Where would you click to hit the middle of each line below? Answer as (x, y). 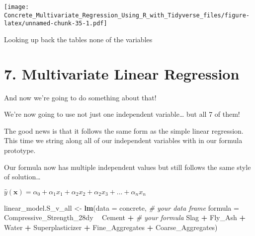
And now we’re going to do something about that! (80, 97)
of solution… (22, 177)
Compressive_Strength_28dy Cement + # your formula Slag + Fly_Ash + (125, 217)
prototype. (20, 150)
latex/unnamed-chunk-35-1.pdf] (56, 24)
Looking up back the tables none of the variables (78, 39)
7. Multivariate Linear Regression (122, 73)
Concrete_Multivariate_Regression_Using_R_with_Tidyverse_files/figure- (127, 15)
